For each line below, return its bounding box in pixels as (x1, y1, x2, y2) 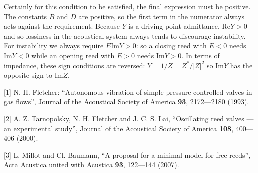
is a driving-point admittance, (128, 21, 220, 31)
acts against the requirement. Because (4, 21, 120, 31)
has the (230, 60, 253, 70)
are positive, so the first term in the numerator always (78, 11, 244, 21)
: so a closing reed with (136, 40, 207, 51)
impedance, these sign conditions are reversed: (4, 60, 145, 70)
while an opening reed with (31, 50, 115, 60)
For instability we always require (4, 40, 104, 51)
